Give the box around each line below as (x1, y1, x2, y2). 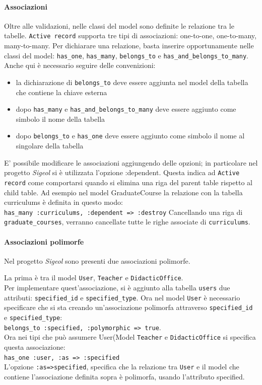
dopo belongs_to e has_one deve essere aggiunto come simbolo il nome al (16, 130, 245, 141)
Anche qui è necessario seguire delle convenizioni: (4, 60, 156, 70)
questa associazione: (4, 342, 65, 352)
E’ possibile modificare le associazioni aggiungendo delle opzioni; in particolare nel (4, 157, 258, 168)
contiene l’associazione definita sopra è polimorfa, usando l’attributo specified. (4, 371, 245, 381)
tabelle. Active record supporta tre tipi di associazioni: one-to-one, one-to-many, (4, 30, 256, 41)
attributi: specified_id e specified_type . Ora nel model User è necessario (4, 292, 240, 302)
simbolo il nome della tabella (16, 113, 105, 124)
